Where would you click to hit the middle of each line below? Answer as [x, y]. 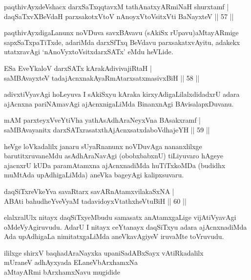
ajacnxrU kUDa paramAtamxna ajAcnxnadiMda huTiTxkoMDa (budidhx [115, 165]
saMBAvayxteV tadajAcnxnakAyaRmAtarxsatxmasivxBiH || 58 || [102, 77]
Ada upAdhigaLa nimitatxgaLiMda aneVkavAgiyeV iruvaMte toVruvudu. [114, 236]
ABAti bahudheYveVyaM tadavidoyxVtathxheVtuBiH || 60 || [95, 201]
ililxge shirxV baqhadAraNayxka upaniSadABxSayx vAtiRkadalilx [104, 252]
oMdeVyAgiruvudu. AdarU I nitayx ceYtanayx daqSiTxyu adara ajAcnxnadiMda [125, 226]
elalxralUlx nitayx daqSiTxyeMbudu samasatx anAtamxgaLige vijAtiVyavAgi [120, 217]
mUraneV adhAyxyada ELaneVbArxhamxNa [71, 262]
